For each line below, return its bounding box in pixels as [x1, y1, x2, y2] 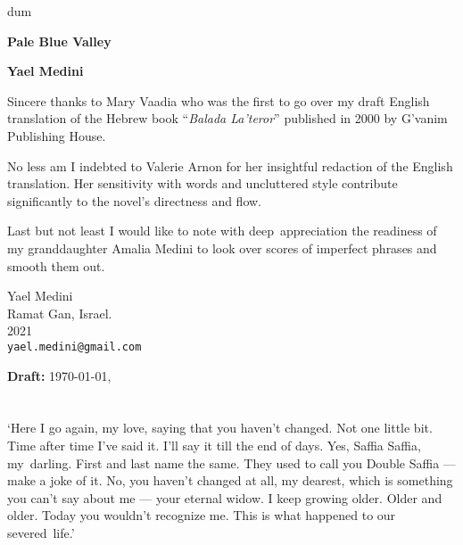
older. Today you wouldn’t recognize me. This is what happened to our [7, 506, 396, 524]
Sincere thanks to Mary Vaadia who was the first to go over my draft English [7, 91, 430, 110]
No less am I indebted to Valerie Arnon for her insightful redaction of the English [7, 156, 453, 175]
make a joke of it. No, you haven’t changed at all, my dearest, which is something [7, 471, 453, 490]
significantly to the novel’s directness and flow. [7, 191, 262, 210]
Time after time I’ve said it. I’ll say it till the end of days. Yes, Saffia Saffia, [7, 435, 421, 454]
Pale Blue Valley [7, 31, 112, 50]
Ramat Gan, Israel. [7, 303, 112, 322]
